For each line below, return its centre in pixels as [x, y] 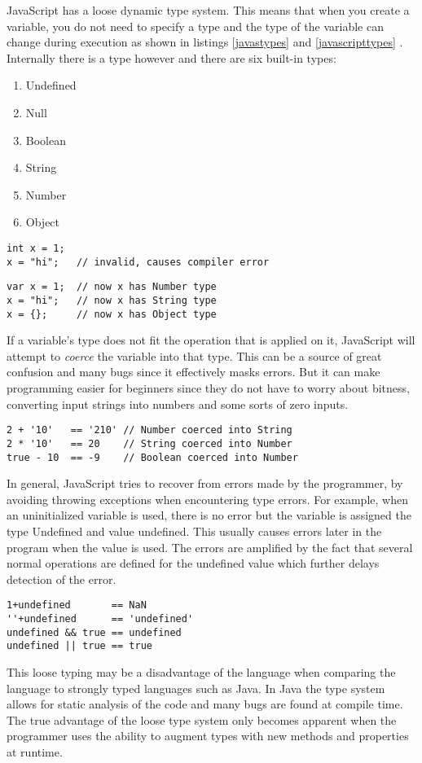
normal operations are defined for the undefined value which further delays [193, 563]
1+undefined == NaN [77, 605]
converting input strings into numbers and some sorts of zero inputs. [178, 403]
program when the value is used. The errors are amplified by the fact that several [210, 547]
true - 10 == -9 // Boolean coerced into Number [152, 457]
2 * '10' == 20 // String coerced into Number [149, 443]
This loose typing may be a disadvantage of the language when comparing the [201, 671]
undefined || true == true [79, 646]
